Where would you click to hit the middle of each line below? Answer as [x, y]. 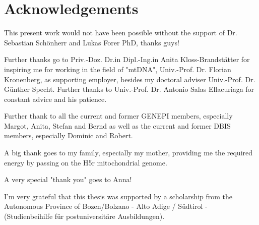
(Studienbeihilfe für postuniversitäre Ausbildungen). [84, 216]
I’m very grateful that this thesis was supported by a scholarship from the [118, 196]
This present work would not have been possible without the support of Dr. [121, 33]
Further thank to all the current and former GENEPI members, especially [118, 116]
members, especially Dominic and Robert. [69, 135]
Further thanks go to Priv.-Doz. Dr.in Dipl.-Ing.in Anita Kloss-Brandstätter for [127, 59]
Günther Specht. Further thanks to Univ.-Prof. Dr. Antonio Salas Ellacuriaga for [129, 89]
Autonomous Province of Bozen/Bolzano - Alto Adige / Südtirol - [106, 206]
